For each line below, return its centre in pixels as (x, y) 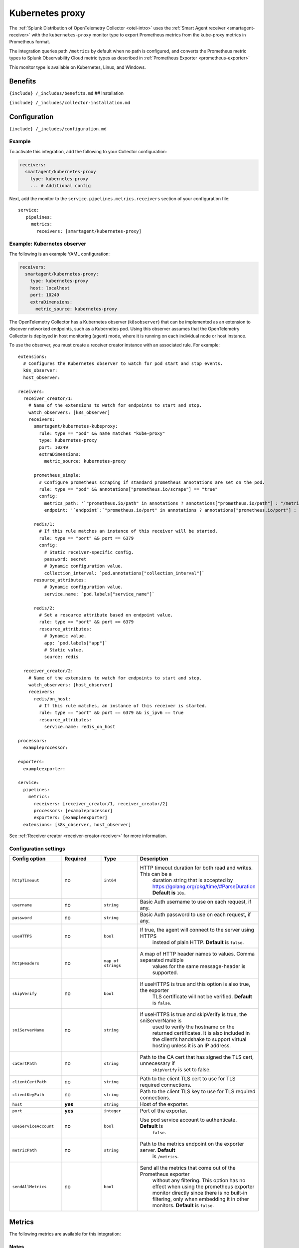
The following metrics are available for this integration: (65, 1234)
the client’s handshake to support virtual (199, 1039)
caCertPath (25, 1063)
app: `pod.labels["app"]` (76, 643)
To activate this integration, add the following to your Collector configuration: (88, 151)
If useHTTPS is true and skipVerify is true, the (193, 1014)
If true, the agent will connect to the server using (197, 930)
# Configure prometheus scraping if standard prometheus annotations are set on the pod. (152, 482)
